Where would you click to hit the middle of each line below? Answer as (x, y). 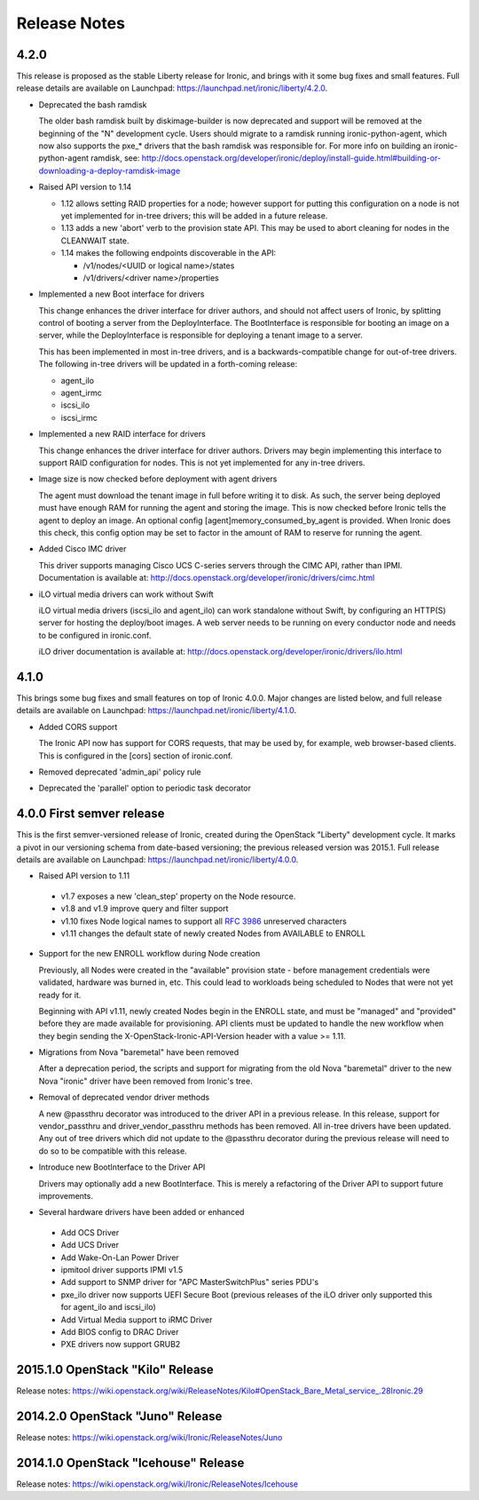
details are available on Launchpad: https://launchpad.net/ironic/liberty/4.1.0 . (157, 710)
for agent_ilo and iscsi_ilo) (108, 1307)
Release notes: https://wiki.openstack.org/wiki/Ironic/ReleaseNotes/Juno (149, 1438)
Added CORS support (78, 726)
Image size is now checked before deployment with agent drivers (158, 479)
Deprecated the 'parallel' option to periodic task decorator (145, 788)
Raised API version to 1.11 (84, 876)
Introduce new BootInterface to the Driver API (122, 1167)
